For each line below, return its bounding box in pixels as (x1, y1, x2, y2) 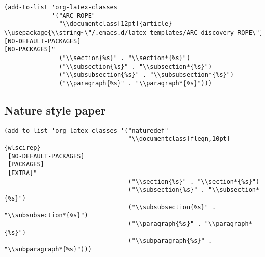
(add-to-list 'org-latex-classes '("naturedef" (4, 127, 169, 134)
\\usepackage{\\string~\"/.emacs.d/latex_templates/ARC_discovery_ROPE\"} (4, 28, 263, 36)
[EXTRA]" (8, 169, 37, 177)
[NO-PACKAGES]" (4, 46, 56, 53)
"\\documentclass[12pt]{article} (59, 20, 172, 28)
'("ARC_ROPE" (51, 12, 95, 19)
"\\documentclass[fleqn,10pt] (128, 135, 230, 143)
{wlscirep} (4, 144, 41, 152)
